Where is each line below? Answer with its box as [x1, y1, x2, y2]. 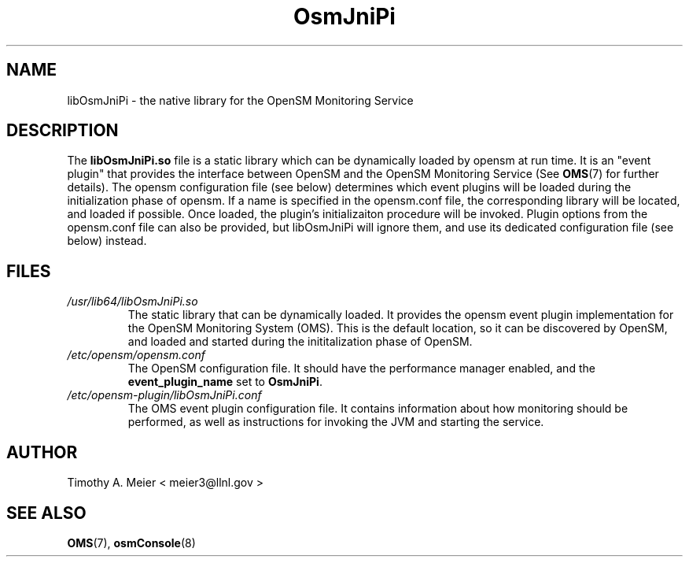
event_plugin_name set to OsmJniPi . [127, 375, 322, 389]
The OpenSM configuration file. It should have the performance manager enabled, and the [127, 361, 595, 376]
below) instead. [67, 234, 147, 248]
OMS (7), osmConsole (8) [67, 535, 196, 550]
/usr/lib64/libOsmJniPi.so [67, 294, 198, 309]
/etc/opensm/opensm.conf [67, 348, 205, 362]
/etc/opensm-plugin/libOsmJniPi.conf [67, 388, 262, 402]
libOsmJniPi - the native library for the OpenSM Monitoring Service [67, 93, 414, 107]
